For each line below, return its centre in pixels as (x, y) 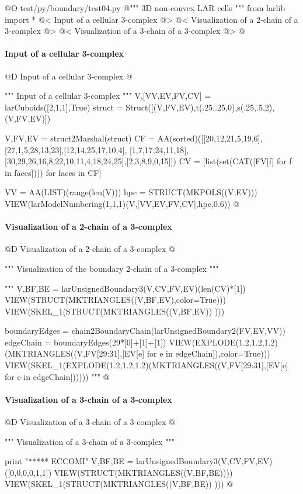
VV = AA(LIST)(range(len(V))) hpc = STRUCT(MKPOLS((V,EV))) (131, 192)
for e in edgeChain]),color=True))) (208, 353)
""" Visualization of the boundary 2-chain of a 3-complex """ (112, 268)
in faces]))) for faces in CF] (53, 172)
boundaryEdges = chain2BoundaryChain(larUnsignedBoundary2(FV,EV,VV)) (145, 331)
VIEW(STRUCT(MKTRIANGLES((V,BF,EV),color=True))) (116, 300)
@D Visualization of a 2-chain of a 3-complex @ (90, 249)
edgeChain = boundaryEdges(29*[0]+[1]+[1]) (86, 342)
